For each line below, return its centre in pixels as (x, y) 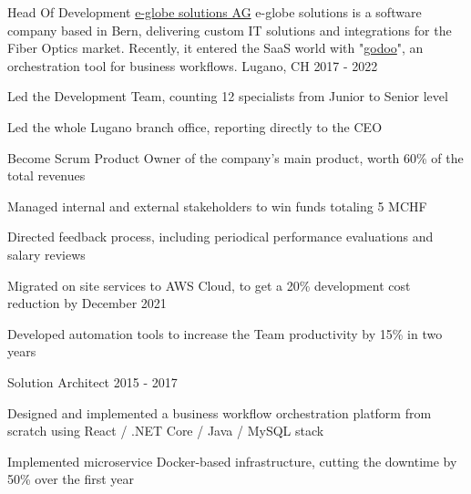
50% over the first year (71, 479)
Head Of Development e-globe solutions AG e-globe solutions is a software (215, 12)
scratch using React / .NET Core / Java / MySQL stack (166, 431)
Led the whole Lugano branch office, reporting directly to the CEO (195, 126)
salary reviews (46, 254)
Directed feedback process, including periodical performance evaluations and (220, 237)
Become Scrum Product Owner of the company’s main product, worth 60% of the (235, 157)
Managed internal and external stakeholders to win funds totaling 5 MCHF (217, 206)
